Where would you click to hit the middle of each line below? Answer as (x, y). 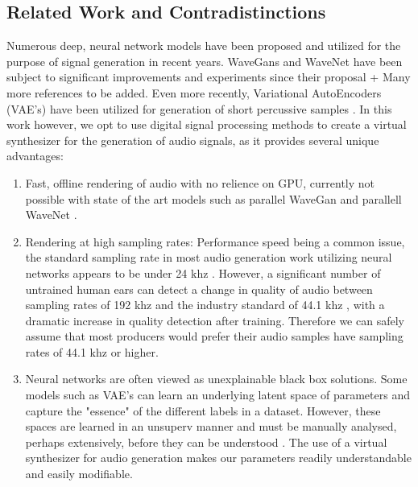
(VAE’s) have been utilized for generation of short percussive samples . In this (199, 108)
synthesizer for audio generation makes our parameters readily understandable (218, 458)
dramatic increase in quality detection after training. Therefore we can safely (215, 320)
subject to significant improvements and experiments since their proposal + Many (209, 77)
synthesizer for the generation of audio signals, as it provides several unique (193, 140)
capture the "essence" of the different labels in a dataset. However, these (203, 410)
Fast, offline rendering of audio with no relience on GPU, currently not (200, 182)
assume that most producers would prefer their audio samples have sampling (214, 336)
